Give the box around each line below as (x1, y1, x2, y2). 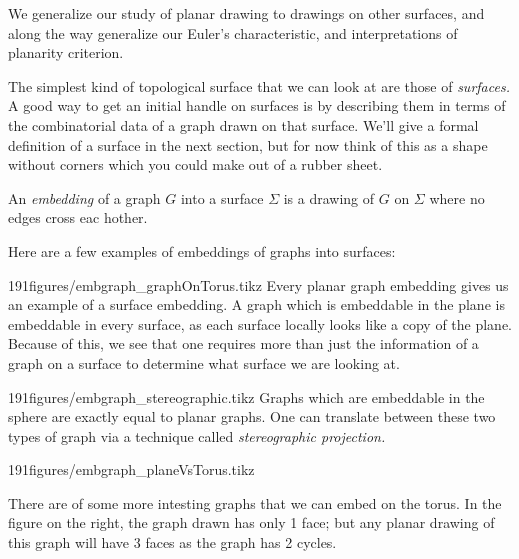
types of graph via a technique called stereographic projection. (8, 425, 386, 446)
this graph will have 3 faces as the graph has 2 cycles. (8, 532, 337, 553)
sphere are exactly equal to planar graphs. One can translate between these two (8, 406, 496, 427)
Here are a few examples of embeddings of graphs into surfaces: (8, 240, 396, 261)
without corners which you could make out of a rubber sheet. (8, 154, 383, 175)
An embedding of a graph (8, 187, 161, 208)
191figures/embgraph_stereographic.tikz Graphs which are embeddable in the (8, 386, 485, 407)
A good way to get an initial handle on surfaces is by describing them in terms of (8, 95, 506, 116)
